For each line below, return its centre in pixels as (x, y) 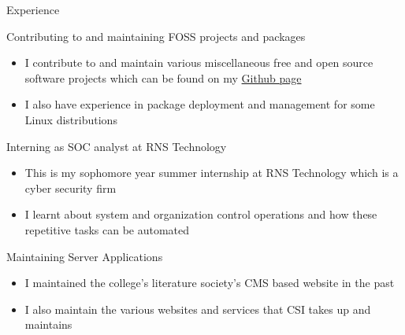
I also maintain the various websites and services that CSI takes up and (198, 309)
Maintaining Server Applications (85, 256)
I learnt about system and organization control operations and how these (201, 214)
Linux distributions (71, 119)
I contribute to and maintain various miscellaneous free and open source (199, 63)
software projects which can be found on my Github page (163, 77)
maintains (48, 324)
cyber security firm (71, 188)
